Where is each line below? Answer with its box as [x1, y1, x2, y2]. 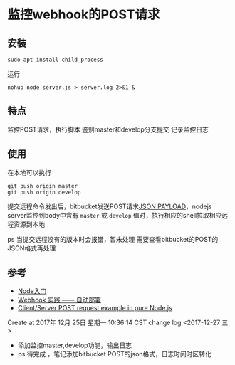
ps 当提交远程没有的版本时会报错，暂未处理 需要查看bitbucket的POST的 [7, 235, 219, 243]
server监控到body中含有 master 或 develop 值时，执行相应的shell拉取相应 [7, 211, 222, 219]
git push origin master [7, 182, 78, 189]
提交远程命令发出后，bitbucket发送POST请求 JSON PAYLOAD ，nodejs [7, 202, 212, 211]
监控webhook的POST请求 [7, 6, 160, 23]
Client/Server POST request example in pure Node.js [17, 304, 172, 312]
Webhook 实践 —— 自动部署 [17, 296, 102, 305]
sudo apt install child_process [7, 56, 103, 63]
